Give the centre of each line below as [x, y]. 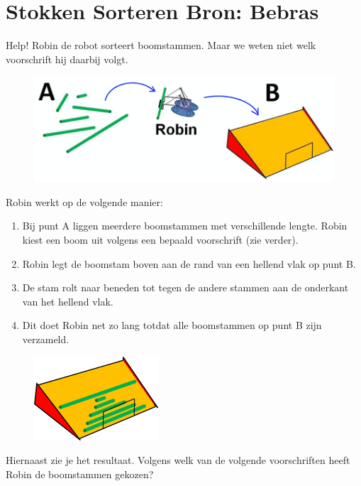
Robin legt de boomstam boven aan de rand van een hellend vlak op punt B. [189, 263]
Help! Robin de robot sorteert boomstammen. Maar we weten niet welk [161, 45]
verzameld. [46, 339]
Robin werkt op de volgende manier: [84, 201]
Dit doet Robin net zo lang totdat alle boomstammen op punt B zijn [172, 325]
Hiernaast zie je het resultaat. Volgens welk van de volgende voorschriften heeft [178, 460]
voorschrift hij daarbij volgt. [67, 59]
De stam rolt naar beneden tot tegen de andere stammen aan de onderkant [185, 287]
